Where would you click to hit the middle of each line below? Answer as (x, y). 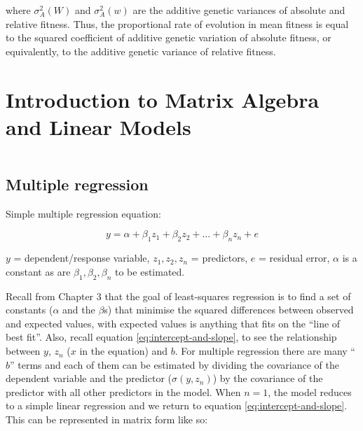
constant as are (38, 271)
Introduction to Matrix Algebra (163, 99)
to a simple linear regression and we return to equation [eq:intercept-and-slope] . (177, 405)
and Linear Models (98, 126)
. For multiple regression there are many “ (265, 351)
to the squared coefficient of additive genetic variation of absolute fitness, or (169, 37)
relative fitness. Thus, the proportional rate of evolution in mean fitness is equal (177, 23)
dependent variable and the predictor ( (89, 378)
